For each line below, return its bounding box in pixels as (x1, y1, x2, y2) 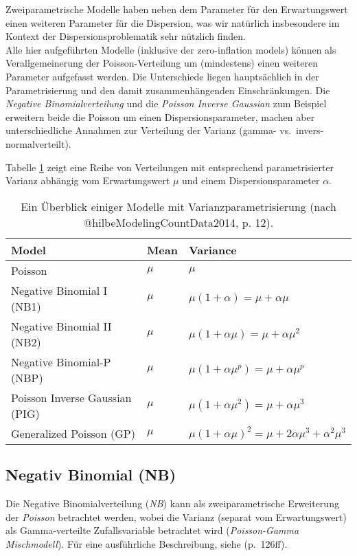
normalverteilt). (5, 136, 71, 151)
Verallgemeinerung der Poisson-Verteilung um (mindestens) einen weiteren (5, 56, 318, 70)
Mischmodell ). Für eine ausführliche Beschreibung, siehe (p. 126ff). (5, 536, 288, 551)
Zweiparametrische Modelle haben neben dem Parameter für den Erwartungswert (5, 2, 348, 16)
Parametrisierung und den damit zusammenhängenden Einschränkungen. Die (5, 82, 330, 97)
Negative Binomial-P (11, 353, 111, 370)
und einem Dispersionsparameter (182, 173, 320, 188)
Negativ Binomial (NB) (5, 464, 176, 485)
